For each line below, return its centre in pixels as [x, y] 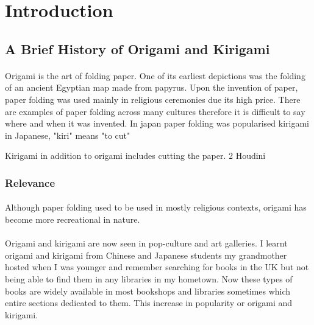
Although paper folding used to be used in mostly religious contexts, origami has [156, 207]
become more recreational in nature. [73, 219]
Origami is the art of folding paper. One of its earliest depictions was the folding [155, 75]
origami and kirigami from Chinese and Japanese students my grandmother [146, 255]
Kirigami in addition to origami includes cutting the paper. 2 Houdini [135, 156]
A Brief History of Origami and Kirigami [137, 48]
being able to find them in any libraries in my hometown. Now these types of [149, 278]
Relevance [30, 182]
